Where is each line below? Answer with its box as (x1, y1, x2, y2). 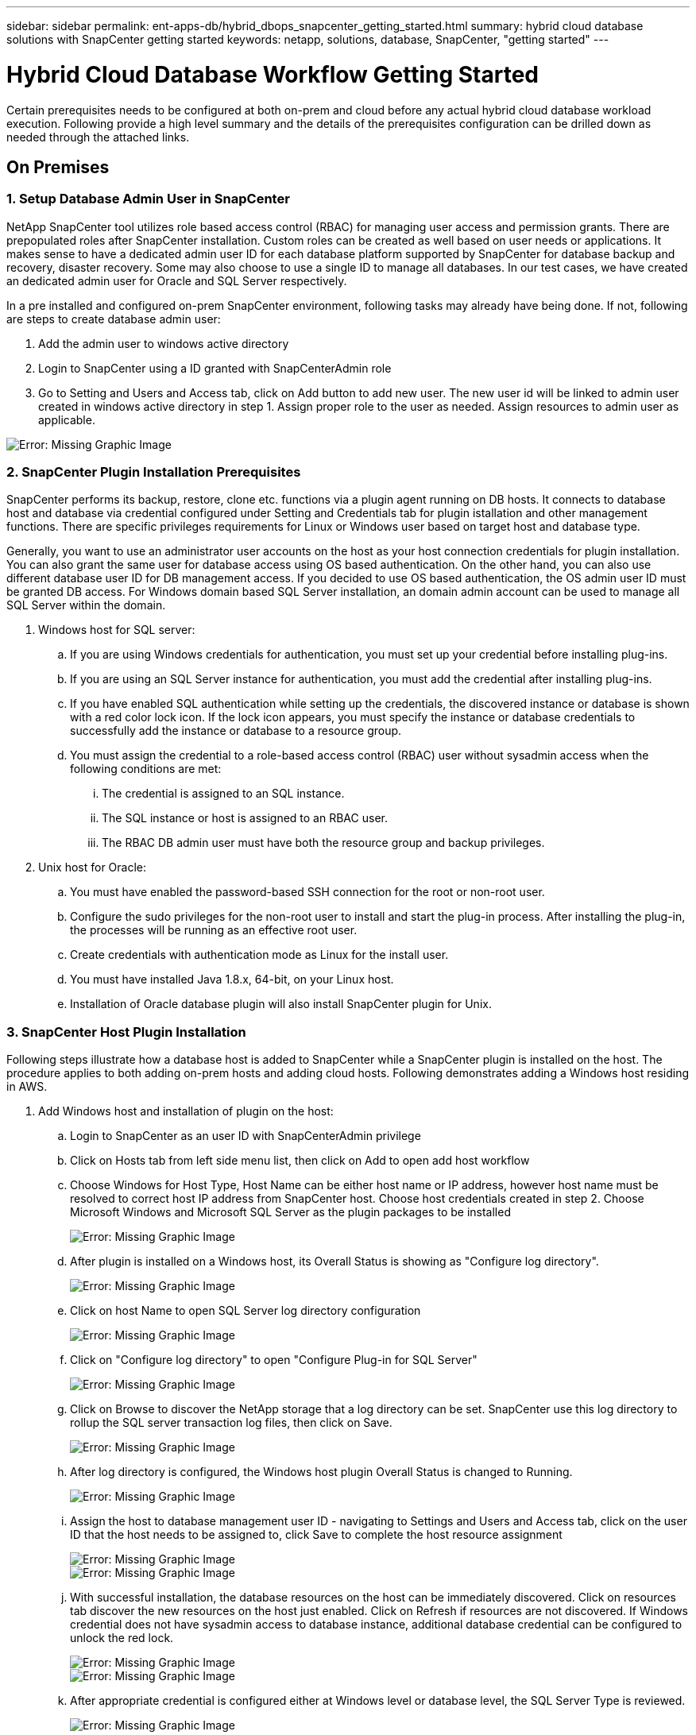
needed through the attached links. (6, 129, 190, 144)
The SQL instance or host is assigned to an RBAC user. (102, 811, 388, 825)
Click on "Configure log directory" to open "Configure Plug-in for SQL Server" (70, 1353, 478, 1367)
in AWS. (6, 1080, 48, 1094)
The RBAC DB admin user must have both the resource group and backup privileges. (102, 836, 545, 850)
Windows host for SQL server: (38, 623, 195, 637)
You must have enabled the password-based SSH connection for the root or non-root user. (70, 885, 545, 899)
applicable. (38, 412, 95, 427)
